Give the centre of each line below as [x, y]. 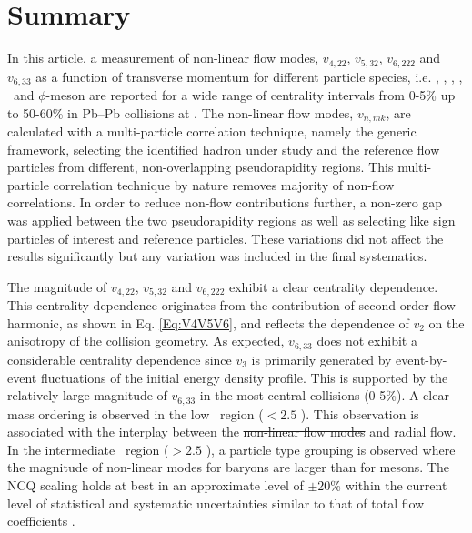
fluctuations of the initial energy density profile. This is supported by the [244, 377]
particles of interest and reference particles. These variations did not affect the [226, 238]
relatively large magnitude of [87, 395]
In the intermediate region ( [88, 449]
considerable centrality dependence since [120, 359]
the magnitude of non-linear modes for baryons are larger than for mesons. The [228, 467]
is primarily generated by [321, 359]
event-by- [422, 359]
